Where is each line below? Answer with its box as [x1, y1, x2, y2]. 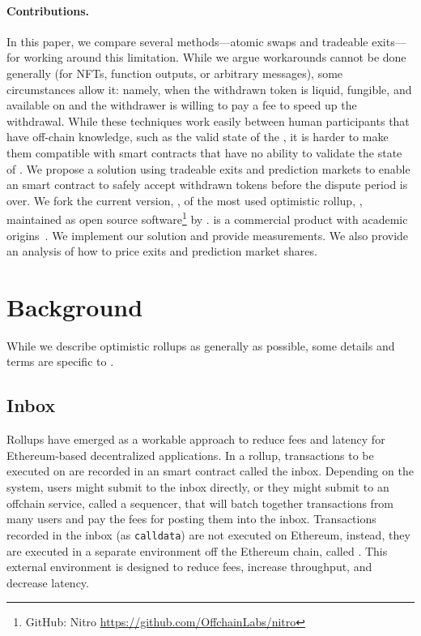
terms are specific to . [6, 353, 114, 370]
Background [6, 290, 143, 323]
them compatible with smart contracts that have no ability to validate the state [6, 144, 402, 161]
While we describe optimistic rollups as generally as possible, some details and [6, 337, 395, 354]
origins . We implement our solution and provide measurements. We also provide [6, 226, 409, 243]
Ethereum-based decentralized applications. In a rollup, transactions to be [6, 446, 374, 463]
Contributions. [6, 2, 89, 19]
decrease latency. [6, 574, 89, 591]
